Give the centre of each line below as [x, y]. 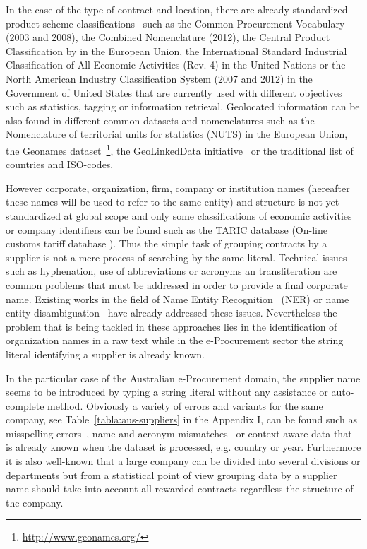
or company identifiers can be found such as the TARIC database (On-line [167, 229]
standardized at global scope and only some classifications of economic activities [179, 215]
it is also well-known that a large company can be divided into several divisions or [183, 461]
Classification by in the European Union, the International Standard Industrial [176, 51]
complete [25, 405]
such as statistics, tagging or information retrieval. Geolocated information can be [183, 106]
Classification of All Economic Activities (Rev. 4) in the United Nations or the [176, 65]
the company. [35, 502]
